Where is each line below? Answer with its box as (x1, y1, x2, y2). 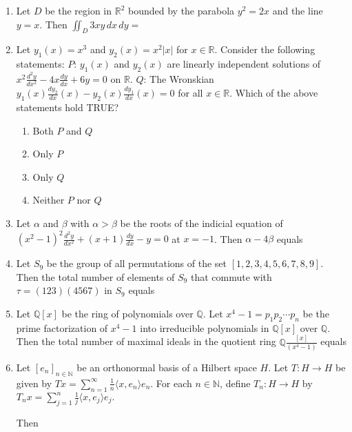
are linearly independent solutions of (167, 57, 321, 71)
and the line (272, 3, 323, 17)
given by (16, 375, 52, 390)
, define (220, 375, 251, 390)
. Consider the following (214, 42, 315, 57)
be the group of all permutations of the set (46, 256, 227, 271)
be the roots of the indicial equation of (120, 216, 283, 230)
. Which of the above (229, 86, 318, 100)
